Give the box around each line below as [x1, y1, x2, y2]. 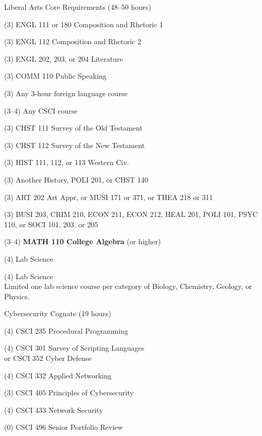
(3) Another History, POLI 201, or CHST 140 [4, 174, 148, 185]
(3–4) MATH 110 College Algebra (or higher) [4, 236, 161, 247]
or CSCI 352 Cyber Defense [4, 353, 92, 364]
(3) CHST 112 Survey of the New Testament [4, 139, 145, 150]
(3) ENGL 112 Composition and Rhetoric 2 [4, 36, 142, 47]
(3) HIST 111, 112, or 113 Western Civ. [4, 157, 129, 168]
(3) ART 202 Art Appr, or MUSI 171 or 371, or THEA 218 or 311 [4, 191, 213, 202]
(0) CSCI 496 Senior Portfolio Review [4, 422, 123, 432]
